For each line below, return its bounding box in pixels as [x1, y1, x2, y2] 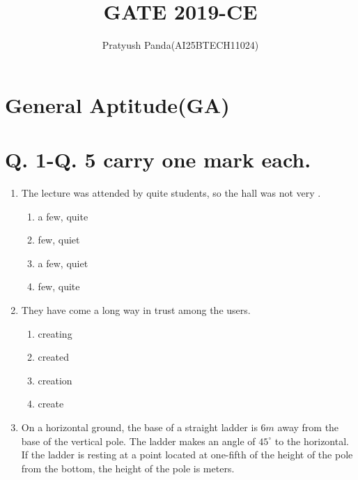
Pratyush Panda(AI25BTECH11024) [102, 38, 259, 52]
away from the [277, 419, 339, 434]
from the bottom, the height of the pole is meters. [21, 460, 235, 475]
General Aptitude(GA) [5, 90, 230, 119]
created [38, 350, 69, 364]
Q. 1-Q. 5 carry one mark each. [5, 145, 311, 174]
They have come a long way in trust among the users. [21, 303, 251, 317]
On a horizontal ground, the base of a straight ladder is [21, 419, 258, 434]
